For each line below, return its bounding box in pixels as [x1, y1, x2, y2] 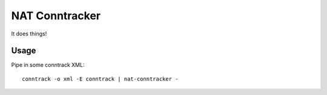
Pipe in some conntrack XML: [11, 61, 85, 69]
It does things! [11, 30, 47, 37]
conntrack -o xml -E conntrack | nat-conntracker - [22, 75, 179, 82]
